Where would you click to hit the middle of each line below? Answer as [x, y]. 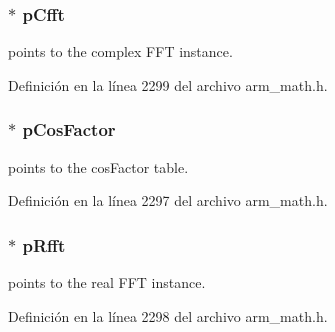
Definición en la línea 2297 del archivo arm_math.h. [168, 200]
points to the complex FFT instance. [120, 51]
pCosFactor [69, 129]
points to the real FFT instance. [107, 282]
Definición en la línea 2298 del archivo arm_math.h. [168, 315]
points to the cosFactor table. [98, 166]
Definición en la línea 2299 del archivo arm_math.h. [168, 84]
